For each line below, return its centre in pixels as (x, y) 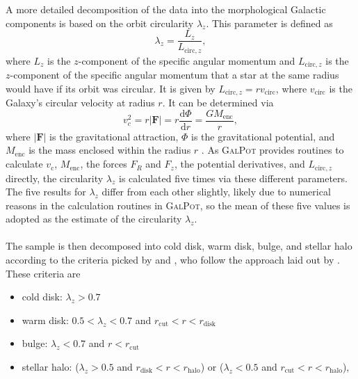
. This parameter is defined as (269, 23)
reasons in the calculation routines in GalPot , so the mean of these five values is (178, 205)
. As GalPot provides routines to (272, 150)
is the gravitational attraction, (114, 136)
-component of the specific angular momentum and (187, 60)
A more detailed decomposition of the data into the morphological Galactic (166, 9)
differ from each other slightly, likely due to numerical (216, 192)
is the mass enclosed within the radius (110, 150)
